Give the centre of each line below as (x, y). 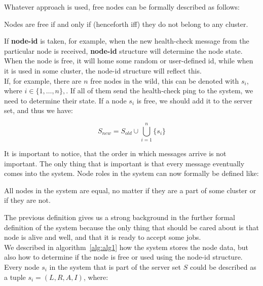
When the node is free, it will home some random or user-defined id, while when (129, 61)
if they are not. (27, 200)
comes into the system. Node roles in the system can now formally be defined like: (131, 173)
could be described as (223, 267)
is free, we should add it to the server (194, 100)
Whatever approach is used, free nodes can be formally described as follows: (122, 7)
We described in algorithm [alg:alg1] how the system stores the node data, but (126, 247)
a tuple (15, 277)
